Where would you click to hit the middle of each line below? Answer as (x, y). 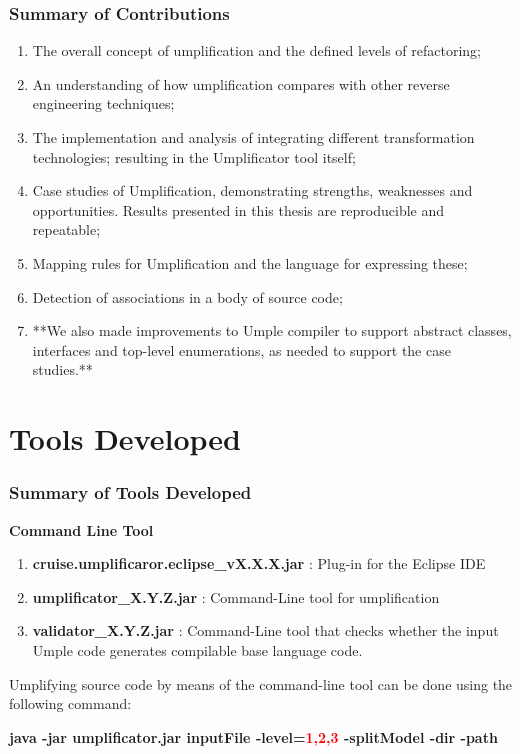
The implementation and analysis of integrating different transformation (253, 137)
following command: (70, 703)
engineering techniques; (103, 103)
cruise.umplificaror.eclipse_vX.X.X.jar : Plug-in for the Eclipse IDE (259, 563)
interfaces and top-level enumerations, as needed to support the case (241, 349)
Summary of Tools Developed (130, 492)
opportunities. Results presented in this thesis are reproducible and (238, 209)
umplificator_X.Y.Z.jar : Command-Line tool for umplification (236, 596)
